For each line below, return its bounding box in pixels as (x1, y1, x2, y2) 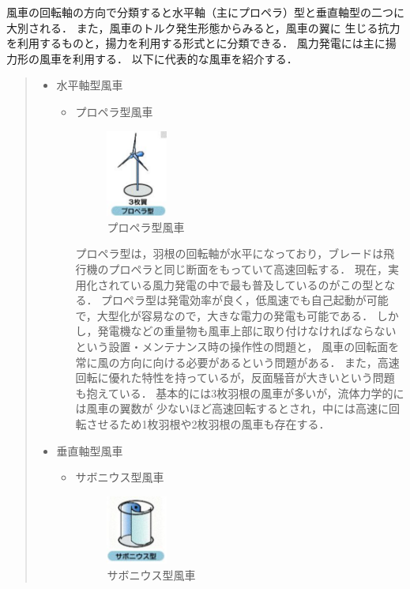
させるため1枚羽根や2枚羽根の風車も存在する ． (86, 415, 330, 432)
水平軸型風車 (56, 77, 123, 93)
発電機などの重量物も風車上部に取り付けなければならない (97, 323, 397, 339)
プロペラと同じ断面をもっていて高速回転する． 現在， (108, 261, 388, 278)
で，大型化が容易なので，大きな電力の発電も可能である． (75, 307, 374, 323)
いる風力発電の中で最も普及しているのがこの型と (130, 276, 385, 293)
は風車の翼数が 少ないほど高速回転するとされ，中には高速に (75, 400, 389, 417)
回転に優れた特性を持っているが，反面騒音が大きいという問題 (75, 369, 395, 386)
